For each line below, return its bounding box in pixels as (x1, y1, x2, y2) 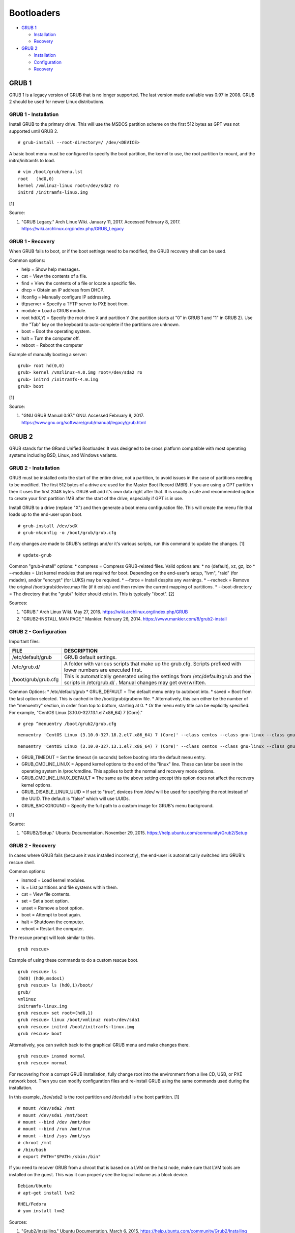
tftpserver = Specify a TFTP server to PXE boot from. (21, 301, 129, 307)
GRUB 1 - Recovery (9, 238, 55, 245)
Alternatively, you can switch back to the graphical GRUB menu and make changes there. (9, 1042, 190, 1048)
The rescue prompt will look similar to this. (9, 935, 95, 941)
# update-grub (18, 552, 52, 558)
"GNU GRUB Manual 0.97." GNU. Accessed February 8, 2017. (21, 412, 145, 419)
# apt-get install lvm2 (18, 1190, 75, 1196)
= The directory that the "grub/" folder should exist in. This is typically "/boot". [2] (9, 591, 175, 597)
